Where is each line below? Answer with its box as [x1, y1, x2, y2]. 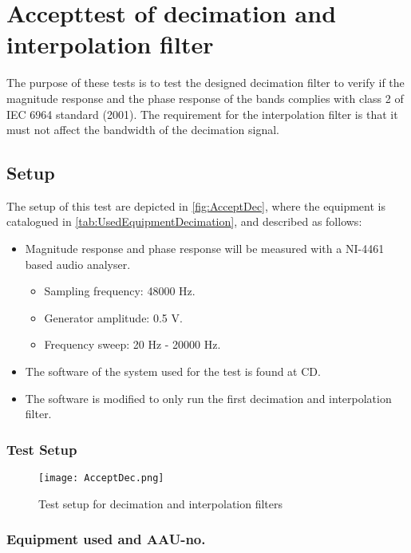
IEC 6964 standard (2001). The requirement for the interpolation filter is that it [6, 105, 398, 122]
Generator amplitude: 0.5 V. [44, 309, 183, 326]
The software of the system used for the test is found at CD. [25, 363, 321, 380]
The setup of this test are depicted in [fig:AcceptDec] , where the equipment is [6, 197, 385, 214]
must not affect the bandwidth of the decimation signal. [6, 121, 279, 138]
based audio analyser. [25, 255, 131, 272]
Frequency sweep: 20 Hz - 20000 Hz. [44, 336, 221, 353]
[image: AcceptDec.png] [38, 472, 164, 484]
